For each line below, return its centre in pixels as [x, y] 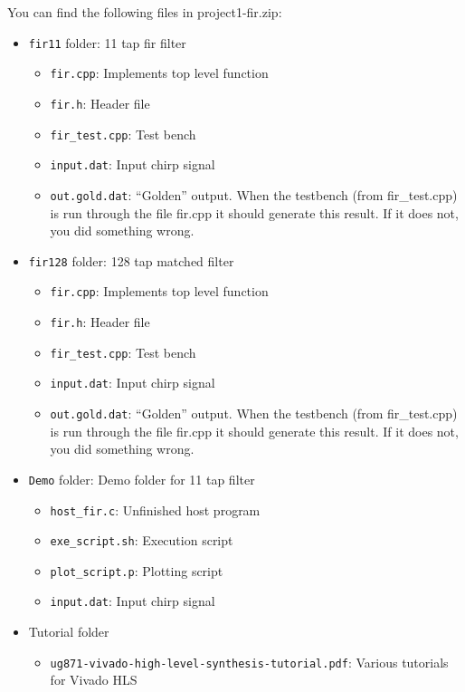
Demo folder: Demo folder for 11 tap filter [142, 479]
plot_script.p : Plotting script [137, 570]
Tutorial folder [69, 632]
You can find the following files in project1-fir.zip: [145, 12]
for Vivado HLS [94, 680]
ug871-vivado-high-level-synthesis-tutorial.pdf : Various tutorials [249, 662]
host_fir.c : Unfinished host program [155, 509]
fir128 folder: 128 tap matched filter [131, 260]
